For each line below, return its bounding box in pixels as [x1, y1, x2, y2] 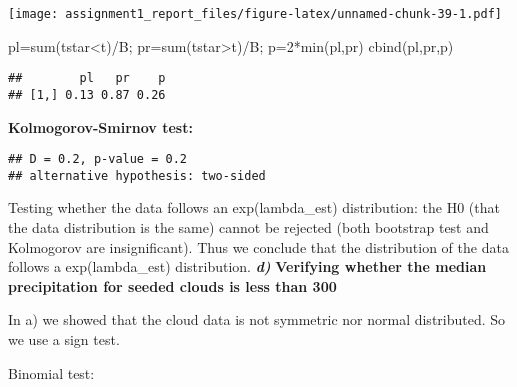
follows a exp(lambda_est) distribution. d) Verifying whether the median [8, 256, 487, 277]
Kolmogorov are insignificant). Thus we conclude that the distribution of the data [8, 236, 509, 257]
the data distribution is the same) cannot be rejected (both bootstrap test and [8, 217, 489, 238]
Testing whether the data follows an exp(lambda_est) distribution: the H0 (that [8, 197, 500, 218]
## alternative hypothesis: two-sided [8, 168, 266, 183]
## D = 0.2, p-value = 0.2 [8, 152, 187, 167]
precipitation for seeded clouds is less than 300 [8, 275, 337, 296]
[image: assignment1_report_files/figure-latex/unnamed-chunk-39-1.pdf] [8, 7, 502, 21]
